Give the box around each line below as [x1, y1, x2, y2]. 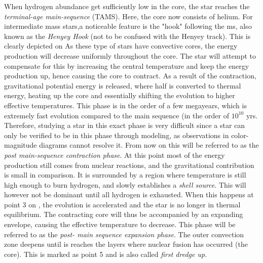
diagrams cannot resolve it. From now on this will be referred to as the [39, 140, 259, 150]
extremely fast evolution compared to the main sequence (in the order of [4, 110, 230, 120]
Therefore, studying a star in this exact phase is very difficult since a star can [4, 120, 245, 130]
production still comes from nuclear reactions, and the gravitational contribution [4, 159, 254, 170]
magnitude [4, 140, 37, 150]
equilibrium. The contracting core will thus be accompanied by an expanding [4, 209, 243, 220]
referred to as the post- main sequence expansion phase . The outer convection [4, 229, 244, 239]
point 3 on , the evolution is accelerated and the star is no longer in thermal [4, 199, 241, 209]
